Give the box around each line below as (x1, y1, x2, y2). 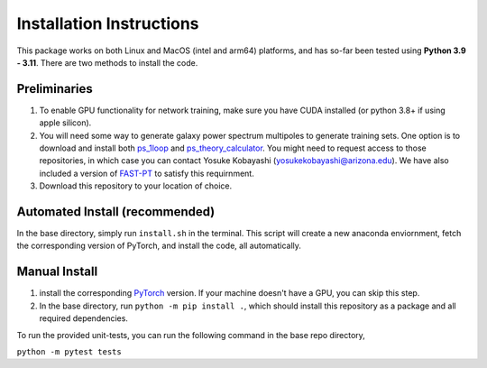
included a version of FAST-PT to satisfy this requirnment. (39, 168, 254, 179)
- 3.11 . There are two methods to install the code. (16, 57, 198, 68)
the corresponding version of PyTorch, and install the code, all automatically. (16, 240, 302, 252)
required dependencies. (39, 313, 128, 324)
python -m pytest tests (16, 346, 122, 356)
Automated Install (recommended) (16, 204, 216, 219)
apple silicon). (39, 117, 92, 128)
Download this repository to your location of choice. (39, 180, 233, 191)
